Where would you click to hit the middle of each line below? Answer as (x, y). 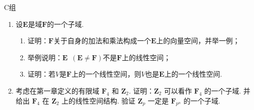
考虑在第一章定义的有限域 (57, 90)
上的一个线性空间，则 (106, 74)
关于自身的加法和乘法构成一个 (102, 41)
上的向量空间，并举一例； (198, 41)
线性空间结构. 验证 (105, 100)
